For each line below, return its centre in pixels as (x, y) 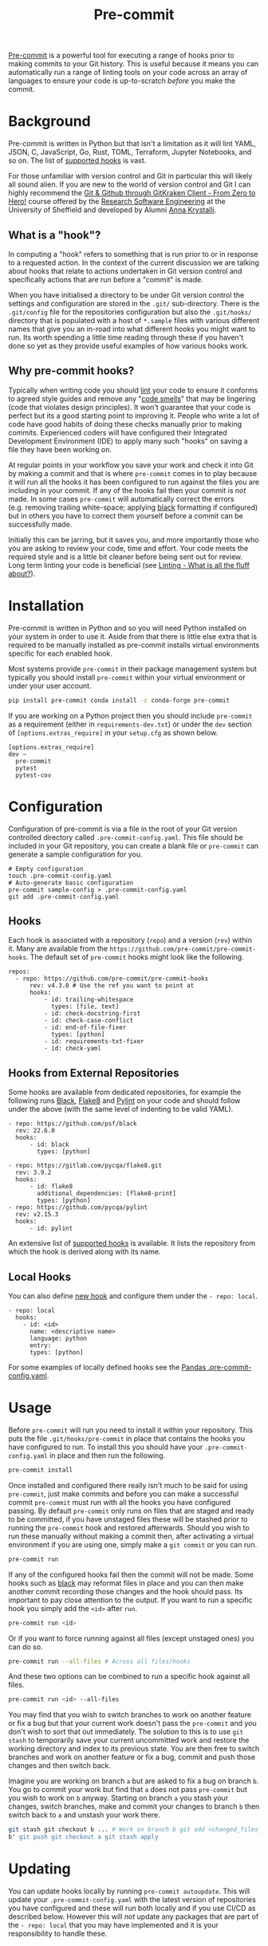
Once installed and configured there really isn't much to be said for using (128, 1485)
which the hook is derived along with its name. (85, 1252)
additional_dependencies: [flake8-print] (107, 1194)
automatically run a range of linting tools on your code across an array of (128, 73)
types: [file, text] (85, 1006)
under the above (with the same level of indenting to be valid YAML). (121, 1109)
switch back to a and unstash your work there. (85, 1815)
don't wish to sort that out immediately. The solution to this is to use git (126, 1731)
